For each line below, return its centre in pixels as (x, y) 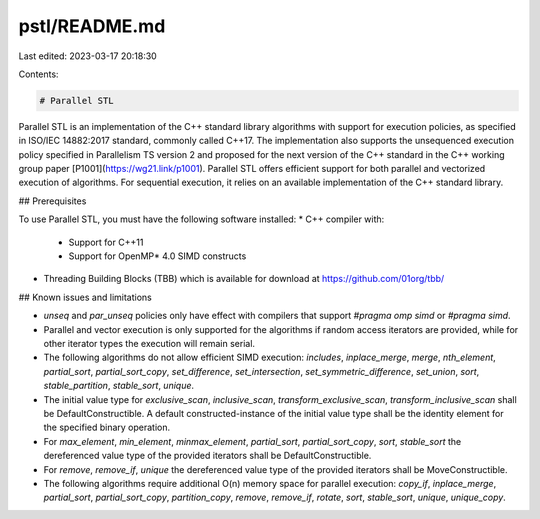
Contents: (38, 74)
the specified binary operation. (107, 427)
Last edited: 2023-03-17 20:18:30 (87, 56)
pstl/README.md (92, 26)
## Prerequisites (52, 201)
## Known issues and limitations (85, 297)
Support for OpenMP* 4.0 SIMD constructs (157, 256)
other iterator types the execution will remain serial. (149, 343)
